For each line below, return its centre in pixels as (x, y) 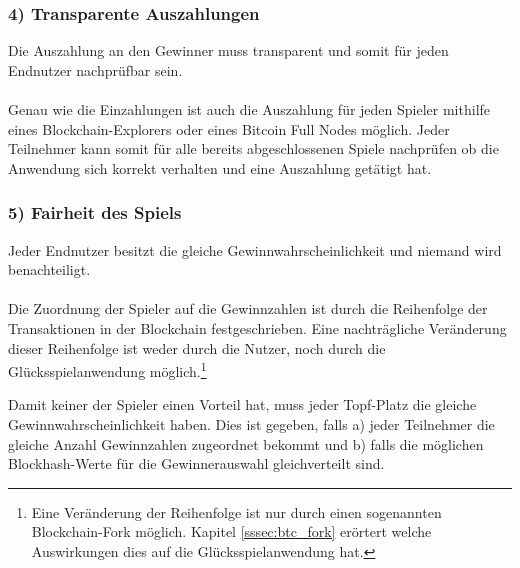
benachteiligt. (49, 269)
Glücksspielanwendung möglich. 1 (107, 369)
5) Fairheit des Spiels (95, 212)
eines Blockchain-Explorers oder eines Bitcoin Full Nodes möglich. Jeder (229, 128)
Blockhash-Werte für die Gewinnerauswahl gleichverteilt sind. (196, 463)
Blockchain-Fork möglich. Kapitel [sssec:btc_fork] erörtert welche (231, 531)
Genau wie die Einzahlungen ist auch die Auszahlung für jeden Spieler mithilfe (249, 109)
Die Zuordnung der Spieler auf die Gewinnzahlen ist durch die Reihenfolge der (248, 308)
